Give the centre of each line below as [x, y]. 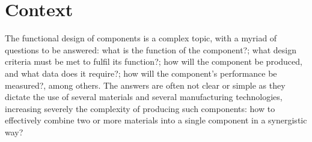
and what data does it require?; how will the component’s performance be [141, 73]
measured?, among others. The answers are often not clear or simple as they [145, 85]
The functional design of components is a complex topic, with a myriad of [141, 38]
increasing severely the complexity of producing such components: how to [140, 108]
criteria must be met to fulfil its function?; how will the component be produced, [154, 61]
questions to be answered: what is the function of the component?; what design [151, 49]
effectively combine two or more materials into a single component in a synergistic [156, 120]
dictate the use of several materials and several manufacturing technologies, [144, 97]
